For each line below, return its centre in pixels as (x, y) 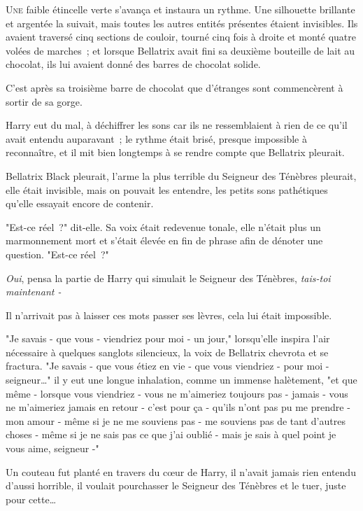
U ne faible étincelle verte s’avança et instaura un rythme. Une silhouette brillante (180, 9)
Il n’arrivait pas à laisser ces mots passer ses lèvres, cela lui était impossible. (169, 315)
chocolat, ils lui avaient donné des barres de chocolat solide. (133, 64)
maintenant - (34, 292)
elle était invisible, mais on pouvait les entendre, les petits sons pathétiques (167, 189)
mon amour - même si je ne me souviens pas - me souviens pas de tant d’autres (176, 420)
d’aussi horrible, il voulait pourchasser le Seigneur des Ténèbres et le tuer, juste (176, 485)
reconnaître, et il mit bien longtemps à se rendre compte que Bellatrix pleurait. (175, 152)
